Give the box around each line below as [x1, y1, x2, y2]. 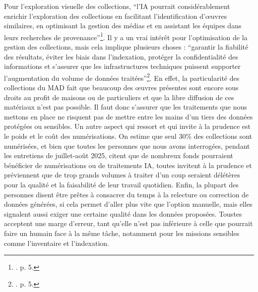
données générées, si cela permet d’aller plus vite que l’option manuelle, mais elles [4, 199, 253, 209]
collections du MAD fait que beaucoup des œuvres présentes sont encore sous [4, 82, 239, 93]
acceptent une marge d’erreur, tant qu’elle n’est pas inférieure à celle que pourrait [4, 218, 253, 229]
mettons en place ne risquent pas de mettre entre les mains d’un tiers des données [4, 111, 253, 121]
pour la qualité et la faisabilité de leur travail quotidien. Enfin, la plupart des [4, 179, 239, 189]
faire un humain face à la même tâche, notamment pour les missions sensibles [4, 228, 240, 238]
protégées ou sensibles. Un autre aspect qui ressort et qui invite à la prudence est [4, 121, 251, 131]
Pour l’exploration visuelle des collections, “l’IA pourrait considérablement [4, 1, 230, 11]
